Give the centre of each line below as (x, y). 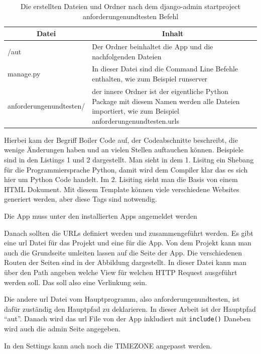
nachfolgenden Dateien (127, 56)
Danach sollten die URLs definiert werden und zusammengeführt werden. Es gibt (129, 233)
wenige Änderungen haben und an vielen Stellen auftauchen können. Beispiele (124, 150)
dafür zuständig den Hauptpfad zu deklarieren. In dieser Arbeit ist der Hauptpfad (130, 308)
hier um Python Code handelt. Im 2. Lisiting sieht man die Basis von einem (121, 179)
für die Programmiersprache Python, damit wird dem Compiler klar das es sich (126, 169)
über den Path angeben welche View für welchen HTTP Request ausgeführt (121, 272)
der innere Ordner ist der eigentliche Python (160, 91)
